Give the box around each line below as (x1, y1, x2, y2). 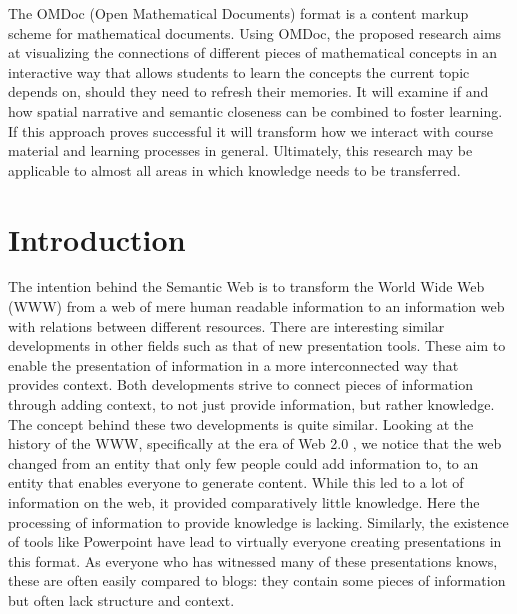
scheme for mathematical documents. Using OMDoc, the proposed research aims (8, 22, 502, 43)
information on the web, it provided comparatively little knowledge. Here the (8, 492, 480, 512)
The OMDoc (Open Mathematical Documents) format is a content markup (8, 3, 469, 23)
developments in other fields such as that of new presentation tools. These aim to (8, 335, 506, 356)
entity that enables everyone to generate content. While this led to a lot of (8, 472, 464, 493)
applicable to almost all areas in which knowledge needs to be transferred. (8, 159, 461, 180)
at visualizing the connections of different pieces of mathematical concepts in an (8, 42, 498, 63)
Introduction (8, 218, 186, 259)
